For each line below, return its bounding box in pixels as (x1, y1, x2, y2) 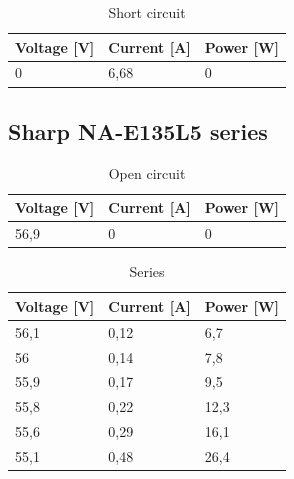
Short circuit (108, 2, 186, 22)
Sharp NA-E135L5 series (8, 115, 268, 146)
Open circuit (108, 162, 186, 183)
